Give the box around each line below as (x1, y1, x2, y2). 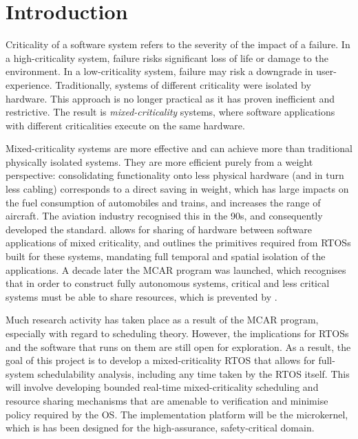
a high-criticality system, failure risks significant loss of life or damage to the (6, 50, 328, 65)
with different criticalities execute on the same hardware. (6, 118, 245, 132)
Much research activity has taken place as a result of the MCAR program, (6, 312, 319, 327)
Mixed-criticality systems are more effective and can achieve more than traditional (6, 141, 352, 156)
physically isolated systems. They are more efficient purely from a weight (6, 154, 313, 169)
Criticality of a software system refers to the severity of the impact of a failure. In (6, 37, 350, 52)
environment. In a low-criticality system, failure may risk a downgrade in (6, 64, 313, 78)
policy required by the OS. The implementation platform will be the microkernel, (6, 407, 348, 421)
